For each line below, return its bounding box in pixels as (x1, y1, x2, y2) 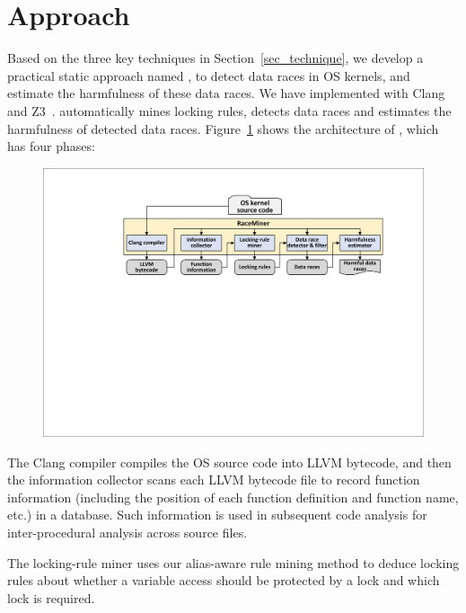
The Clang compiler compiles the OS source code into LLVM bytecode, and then (7, 452, 452, 471)
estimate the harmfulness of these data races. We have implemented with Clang (7, 84, 445, 102)
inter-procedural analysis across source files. (7, 523, 248, 542)
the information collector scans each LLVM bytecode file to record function (7, 470, 420, 489)
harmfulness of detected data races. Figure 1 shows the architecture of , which (7, 119, 439, 138)
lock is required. (7, 588, 95, 607)
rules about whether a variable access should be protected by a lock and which (7, 571, 440, 590)
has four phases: (7, 137, 95, 155)
